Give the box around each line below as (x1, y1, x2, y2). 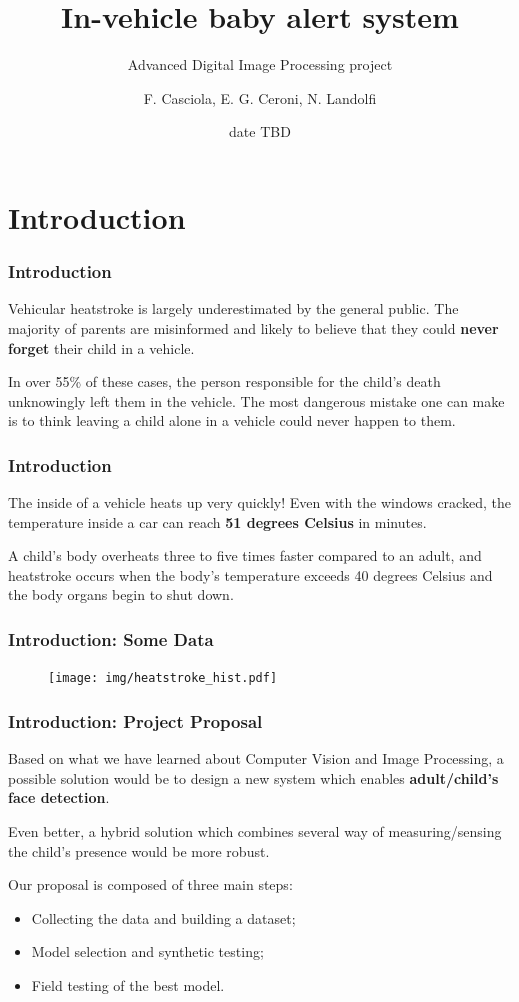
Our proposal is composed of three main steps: (8, 874, 293, 895)
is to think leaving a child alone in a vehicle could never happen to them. (8, 410, 456, 431)
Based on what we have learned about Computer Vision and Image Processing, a (8, 748, 504, 769)
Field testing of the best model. (31, 974, 225, 995)
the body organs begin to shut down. (8, 584, 234, 605)
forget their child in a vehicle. (8, 337, 195, 358)
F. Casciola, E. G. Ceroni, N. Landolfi (143, 87, 377, 108)
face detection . (8, 787, 110, 808)
